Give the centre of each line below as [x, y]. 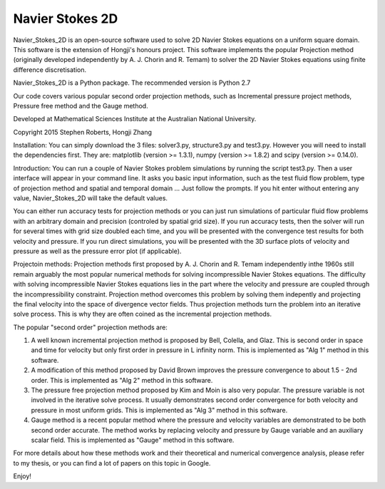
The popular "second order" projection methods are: [90, 327]
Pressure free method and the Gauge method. [81, 105]
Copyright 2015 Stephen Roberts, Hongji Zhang [83, 132]
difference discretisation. [50, 70]
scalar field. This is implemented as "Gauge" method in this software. [133, 440]
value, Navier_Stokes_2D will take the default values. [90, 198]
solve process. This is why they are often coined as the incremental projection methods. [143, 314]
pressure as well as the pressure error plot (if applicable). [97, 251]
